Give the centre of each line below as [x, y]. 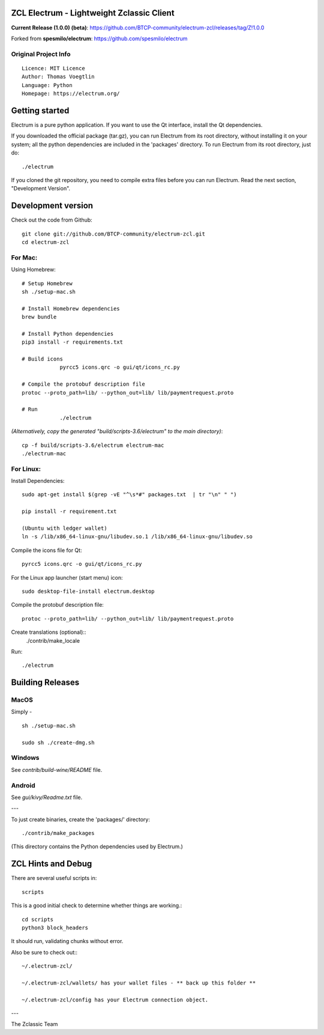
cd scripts [38, 919]
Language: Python [47, 85]
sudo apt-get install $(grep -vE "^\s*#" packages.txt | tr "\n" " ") [129, 495]
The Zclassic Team [34, 1024]
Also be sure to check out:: [44, 952]
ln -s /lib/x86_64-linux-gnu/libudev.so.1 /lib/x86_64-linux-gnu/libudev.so [137, 537]
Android [23, 785]
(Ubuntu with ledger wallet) [64, 528]
